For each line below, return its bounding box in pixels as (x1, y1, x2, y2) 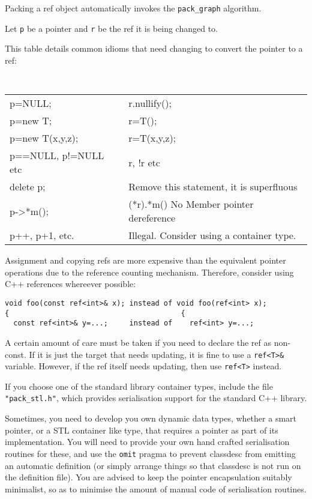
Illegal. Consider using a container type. (128, 228, 296, 243)
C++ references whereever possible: (5, 277, 136, 290)
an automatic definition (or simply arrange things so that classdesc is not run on (5, 459, 301, 471)
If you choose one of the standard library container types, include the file (5, 380, 273, 392)
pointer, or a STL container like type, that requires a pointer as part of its (5, 423, 278, 436)
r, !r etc (128, 155, 160, 169)
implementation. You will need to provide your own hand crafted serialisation (5, 435, 290, 448)
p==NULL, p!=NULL (10, 148, 104, 163)
